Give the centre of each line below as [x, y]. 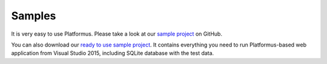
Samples [34, 16]
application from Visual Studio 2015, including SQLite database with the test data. [113, 53]
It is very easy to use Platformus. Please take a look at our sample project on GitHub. [117, 34]
